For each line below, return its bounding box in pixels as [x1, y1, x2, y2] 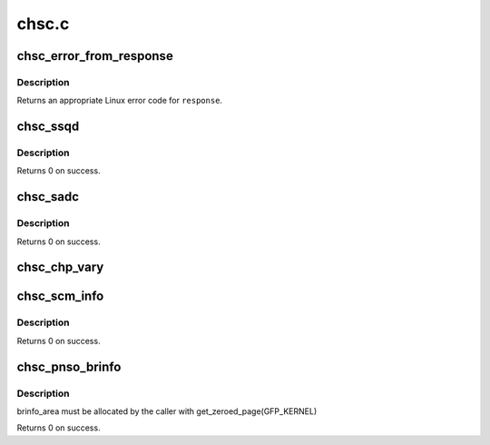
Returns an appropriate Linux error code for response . [16, 95, 222, 106]
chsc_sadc [16, 189, 80, 204]
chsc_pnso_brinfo [16, 359, 122, 374]
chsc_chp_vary [16, 260, 104, 275]
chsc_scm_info [16, 289, 104, 304]
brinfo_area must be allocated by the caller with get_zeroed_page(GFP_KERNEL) [16, 405, 318, 417]
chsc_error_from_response [16, 48, 174, 64]
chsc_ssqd [16, 119, 80, 134]
